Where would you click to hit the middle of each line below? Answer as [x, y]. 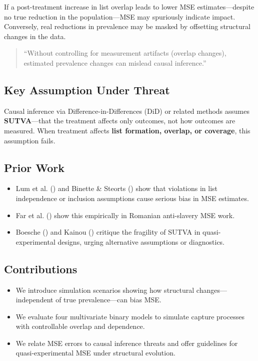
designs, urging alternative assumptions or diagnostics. [141, 241]
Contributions [41, 268]
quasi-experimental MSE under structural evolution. [95, 353]
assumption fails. [30, 140]
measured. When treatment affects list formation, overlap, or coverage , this [127, 130]
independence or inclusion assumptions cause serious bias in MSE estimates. [132, 198]
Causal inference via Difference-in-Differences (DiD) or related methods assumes [127, 111]
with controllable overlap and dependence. [80, 326]
